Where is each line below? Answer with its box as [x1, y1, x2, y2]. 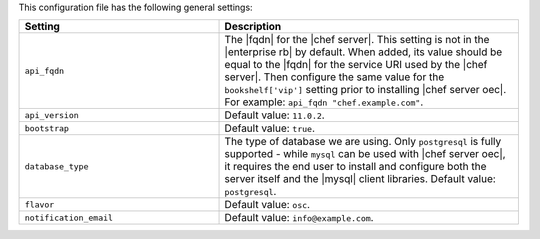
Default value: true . [224, 121, 315, 135]
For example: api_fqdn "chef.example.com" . [224, 95, 424, 109]
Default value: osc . [224, 198, 310, 212]
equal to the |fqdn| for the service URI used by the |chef [224, 58, 488, 72]
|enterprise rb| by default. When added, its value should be [224, 45, 503, 59]
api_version [24, 110, 79, 120]
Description [224, 20, 282, 34]
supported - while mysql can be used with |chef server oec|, [224, 147, 506, 161]
